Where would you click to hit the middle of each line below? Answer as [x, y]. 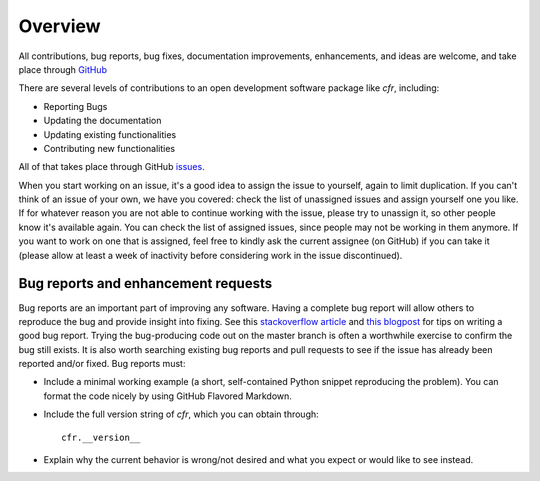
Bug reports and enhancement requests [145, 283]
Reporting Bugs [75, 106]
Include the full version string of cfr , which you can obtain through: [181, 414]
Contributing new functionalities [109, 148]
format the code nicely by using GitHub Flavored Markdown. [167, 396]
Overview [59, 26]
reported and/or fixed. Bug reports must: [102, 364]
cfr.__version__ [101, 437]
